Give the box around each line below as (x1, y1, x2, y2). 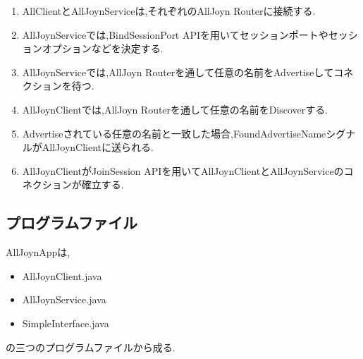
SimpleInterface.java (22, 315, 109, 330)
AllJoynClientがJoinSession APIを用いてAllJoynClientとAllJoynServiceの (22, 163, 344, 178)
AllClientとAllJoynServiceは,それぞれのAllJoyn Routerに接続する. (22, 4, 316, 18)
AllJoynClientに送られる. (42, 140, 154, 154)
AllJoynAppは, (6, 245, 70, 260)
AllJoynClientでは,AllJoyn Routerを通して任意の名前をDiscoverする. (22, 102, 328, 116)
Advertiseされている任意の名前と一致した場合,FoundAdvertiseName (22, 126, 326, 140)
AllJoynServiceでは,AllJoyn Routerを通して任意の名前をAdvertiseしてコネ (22, 64, 354, 79)
